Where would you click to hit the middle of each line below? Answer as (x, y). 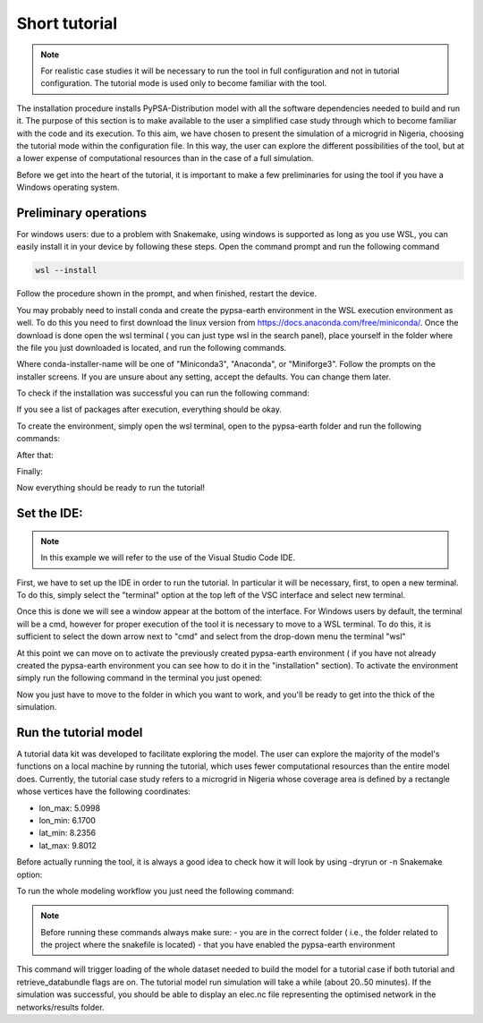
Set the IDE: (50, 513)
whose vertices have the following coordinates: (104, 791)
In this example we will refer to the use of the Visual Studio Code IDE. (168, 558)
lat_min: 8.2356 (68, 833)
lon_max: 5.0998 (70, 808)
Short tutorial (67, 23)
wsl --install (66, 270)
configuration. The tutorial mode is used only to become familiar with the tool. (184, 83)
